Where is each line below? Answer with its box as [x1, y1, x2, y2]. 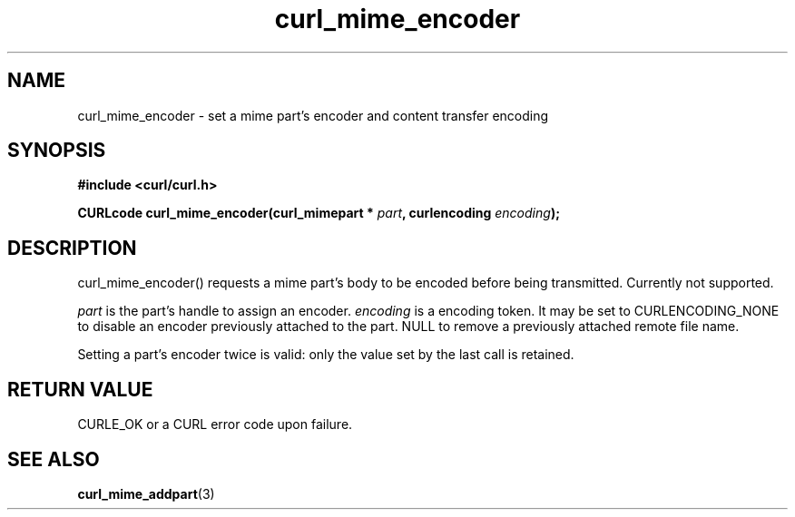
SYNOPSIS [7, 139, 106, 162]
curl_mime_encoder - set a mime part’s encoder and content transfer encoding [77, 107, 549, 123]
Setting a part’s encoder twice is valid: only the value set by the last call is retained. [77, 346, 574, 363]
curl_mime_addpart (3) [77, 485, 215, 502]
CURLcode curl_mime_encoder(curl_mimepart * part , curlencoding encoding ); [77, 205, 560, 221]
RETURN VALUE [7, 377, 153, 401]
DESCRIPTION [7, 236, 137, 259]
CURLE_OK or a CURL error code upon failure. [77, 416, 353, 433]
